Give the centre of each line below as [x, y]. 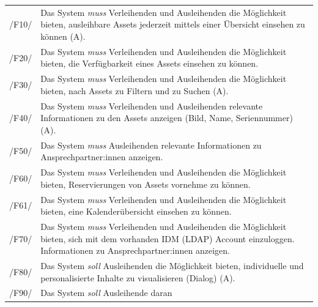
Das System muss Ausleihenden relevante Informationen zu [151, 145]
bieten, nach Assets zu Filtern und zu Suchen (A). [135, 90]
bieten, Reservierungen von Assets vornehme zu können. [146, 184]
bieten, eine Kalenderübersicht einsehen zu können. [136, 211]
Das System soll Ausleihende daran [106, 293]
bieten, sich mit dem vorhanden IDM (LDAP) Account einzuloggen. [168, 238]
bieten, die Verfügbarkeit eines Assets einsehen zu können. [150, 63]
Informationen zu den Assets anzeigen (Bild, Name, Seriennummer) [167, 118]
